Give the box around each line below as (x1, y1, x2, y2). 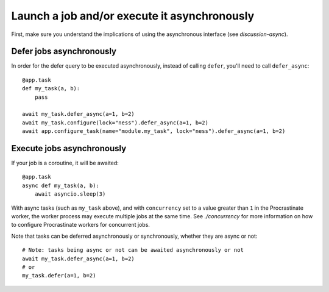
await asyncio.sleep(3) (34, 191, 106, 198)
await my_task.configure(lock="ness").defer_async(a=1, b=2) (22, 119, 208, 126)
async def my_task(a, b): (22, 182, 100, 189)
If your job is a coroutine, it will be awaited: (11, 159, 119, 167)
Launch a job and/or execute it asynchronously (11, 9, 255, 23)
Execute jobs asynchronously (11, 143, 127, 154)
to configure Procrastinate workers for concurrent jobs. (11, 221, 150, 229)
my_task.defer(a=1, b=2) (22, 272, 96, 279)
